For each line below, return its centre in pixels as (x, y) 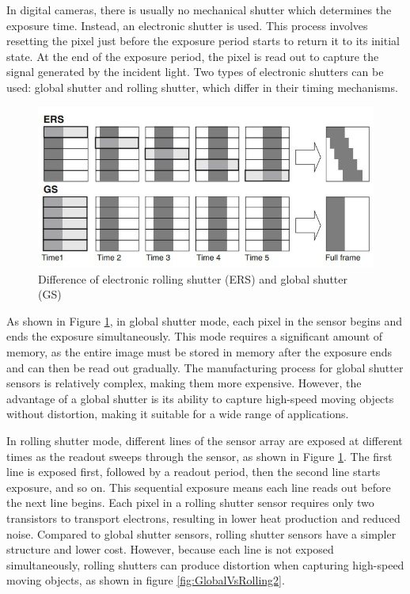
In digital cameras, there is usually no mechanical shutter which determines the (199, 10)
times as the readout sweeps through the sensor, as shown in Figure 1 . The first (199, 456)
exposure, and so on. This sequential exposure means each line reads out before (199, 487)
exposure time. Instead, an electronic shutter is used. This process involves (187, 25)
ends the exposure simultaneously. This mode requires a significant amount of (195, 336)
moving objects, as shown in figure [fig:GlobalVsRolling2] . (146, 580)
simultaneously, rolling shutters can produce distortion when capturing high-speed (205, 564)
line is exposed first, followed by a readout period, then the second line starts (194, 472)
